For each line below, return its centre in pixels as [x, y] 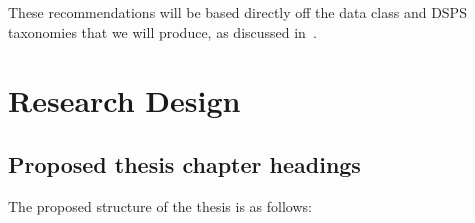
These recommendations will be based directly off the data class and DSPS [237, 12]
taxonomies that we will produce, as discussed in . [162, 31]
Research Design [124, 100]
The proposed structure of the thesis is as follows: [160, 205]
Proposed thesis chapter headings [184, 163]
